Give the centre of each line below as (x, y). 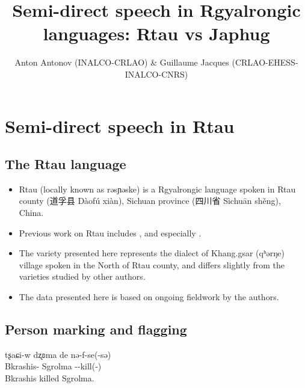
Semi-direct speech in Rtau (120, 125)
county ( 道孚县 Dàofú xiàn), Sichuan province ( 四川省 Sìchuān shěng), (150, 201)
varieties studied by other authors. (82, 276)
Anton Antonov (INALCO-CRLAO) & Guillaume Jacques (122, 62)
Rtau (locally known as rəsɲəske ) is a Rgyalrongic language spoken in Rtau (157, 189)
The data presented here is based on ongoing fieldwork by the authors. (149, 297)
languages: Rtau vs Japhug (156, 33)
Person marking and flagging (96, 329)
